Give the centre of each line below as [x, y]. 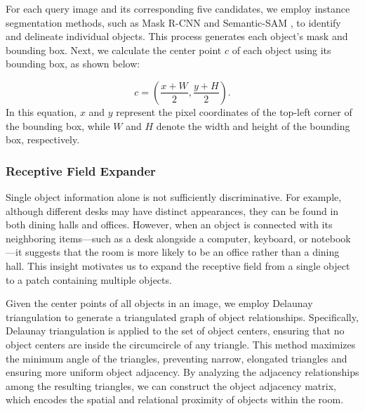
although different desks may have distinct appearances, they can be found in [172, 210]
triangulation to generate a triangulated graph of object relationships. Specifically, [182, 317]
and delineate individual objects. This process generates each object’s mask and [177, 36]
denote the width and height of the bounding [253, 125]
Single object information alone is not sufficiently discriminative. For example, [174, 196]
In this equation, [41, 111]
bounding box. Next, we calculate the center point [114, 50]
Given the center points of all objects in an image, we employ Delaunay [159, 303]
